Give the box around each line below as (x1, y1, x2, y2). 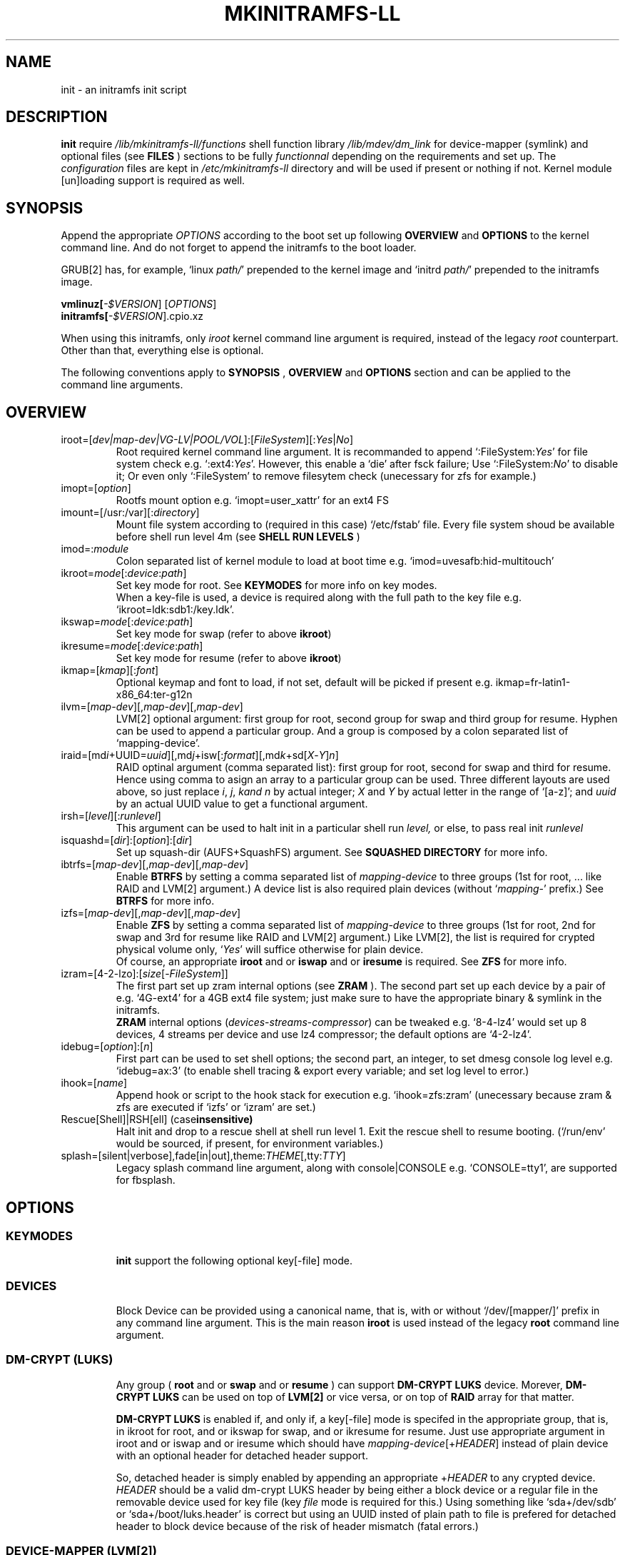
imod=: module (61, 543, 129, 555)
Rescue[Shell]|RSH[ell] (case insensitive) (61, 1113, 253, 1126)
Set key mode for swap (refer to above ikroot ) (116, 628, 332, 640)
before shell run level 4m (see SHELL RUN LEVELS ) (116, 530, 360, 543)
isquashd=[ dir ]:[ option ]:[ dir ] (61, 834, 193, 847)
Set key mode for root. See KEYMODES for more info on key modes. (116, 579, 437, 592)
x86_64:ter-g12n (116, 688, 193, 701)
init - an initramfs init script (61, 83, 187, 96)
